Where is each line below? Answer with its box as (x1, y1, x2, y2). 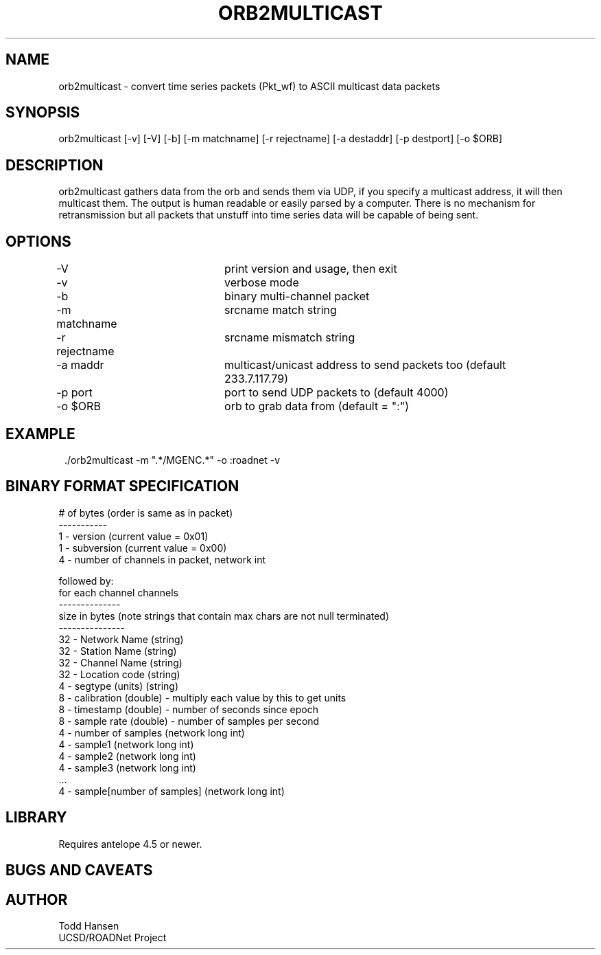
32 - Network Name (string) (58, 633, 184, 645)
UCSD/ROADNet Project (58, 931, 167, 943)
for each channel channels (58, 586, 178, 598)
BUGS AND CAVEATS (5, 862, 153, 879)
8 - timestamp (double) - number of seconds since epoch (58, 703, 318, 715)
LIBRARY (5, 809, 67, 827)
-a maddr (56, 358, 104, 372)
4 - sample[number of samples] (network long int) (58, 785, 285, 797)
